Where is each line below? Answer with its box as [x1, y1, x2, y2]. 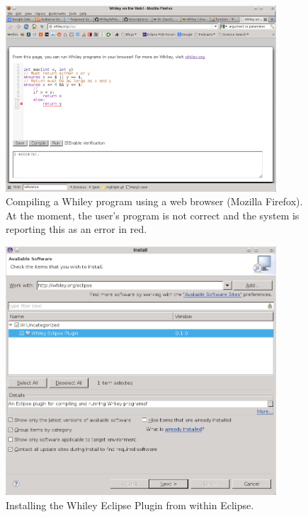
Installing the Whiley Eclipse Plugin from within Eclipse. [6, 497, 254, 512]
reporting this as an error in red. [6, 222, 147, 236]
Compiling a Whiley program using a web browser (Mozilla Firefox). [6, 194, 303, 209]
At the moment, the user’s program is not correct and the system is [6, 207, 300, 222]
